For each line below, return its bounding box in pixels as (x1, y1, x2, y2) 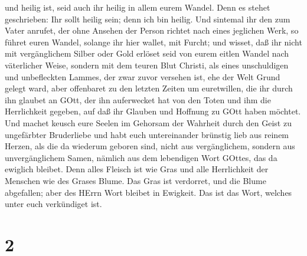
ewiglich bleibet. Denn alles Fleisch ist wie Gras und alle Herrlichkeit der (5, 163, 269, 175)
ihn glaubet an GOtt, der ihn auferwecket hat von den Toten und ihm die (5, 93, 271, 106)
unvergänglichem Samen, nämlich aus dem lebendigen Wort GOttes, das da (5, 151, 277, 163)
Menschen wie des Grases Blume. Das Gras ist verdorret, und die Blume (5, 174, 266, 186)
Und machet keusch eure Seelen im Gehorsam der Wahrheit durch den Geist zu (5, 116, 292, 129)
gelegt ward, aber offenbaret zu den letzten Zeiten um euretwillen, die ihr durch (5, 82, 293, 94)
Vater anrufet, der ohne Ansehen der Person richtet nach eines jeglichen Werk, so (5, 24, 299, 37)
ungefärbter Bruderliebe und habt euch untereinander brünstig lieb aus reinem (5, 128, 289, 140)
